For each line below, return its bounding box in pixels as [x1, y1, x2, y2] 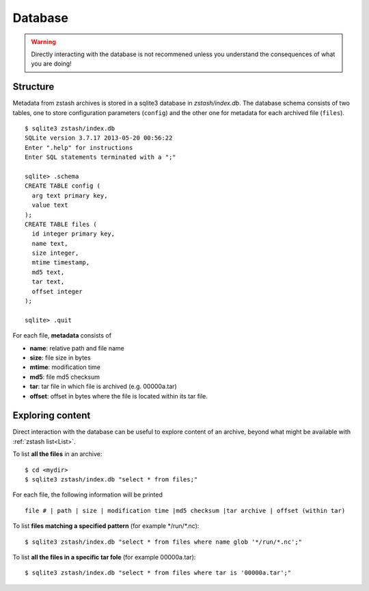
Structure [12, 81, 55, 92]
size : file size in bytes [29, 353, 92, 362]
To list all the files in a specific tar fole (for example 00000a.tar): [12, 553, 196, 561]
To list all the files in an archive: [12, 450, 102, 458]
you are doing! [31, 60, 72, 68]
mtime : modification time [29, 363, 100, 371]
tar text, [31, 278, 65, 286]
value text [31, 201, 68, 209]
